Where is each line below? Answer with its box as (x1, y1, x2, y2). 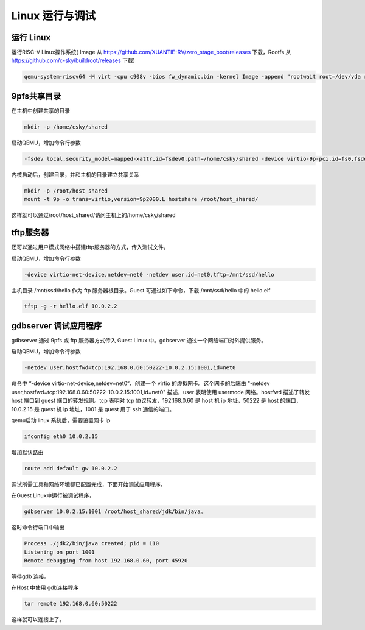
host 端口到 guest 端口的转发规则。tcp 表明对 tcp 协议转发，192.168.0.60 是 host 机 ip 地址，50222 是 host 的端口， (11, 397, 302, 405)
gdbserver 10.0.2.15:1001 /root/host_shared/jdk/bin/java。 (24, 508, 206, 515)
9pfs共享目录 (11, 91, 61, 101)
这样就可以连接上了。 (11, 616, 65, 623)
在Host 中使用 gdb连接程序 (11, 584, 79, 591)
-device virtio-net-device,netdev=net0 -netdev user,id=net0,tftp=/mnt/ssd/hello (24, 271, 275, 278)
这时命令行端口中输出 (11, 524, 65, 531)
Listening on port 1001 (24, 548, 96, 556)
